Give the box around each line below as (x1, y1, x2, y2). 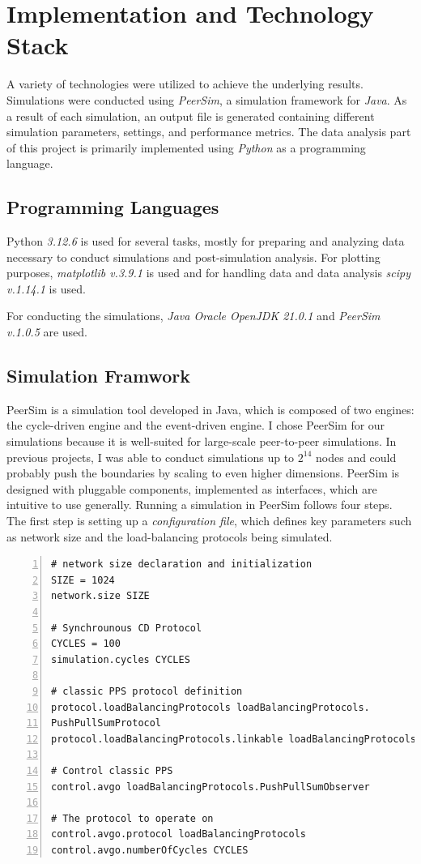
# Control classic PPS (51, 764, 173, 776)
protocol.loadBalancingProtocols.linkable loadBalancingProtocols (51, 733, 417, 745)
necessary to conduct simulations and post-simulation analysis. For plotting (6, 248, 381, 265)
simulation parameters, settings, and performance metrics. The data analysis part (6, 123, 411, 140)
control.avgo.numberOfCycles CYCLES (51, 844, 249, 856)
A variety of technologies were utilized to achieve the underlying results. (6, 75, 364, 92)
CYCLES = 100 (51, 638, 121, 650)
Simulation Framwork (6, 363, 190, 388)
